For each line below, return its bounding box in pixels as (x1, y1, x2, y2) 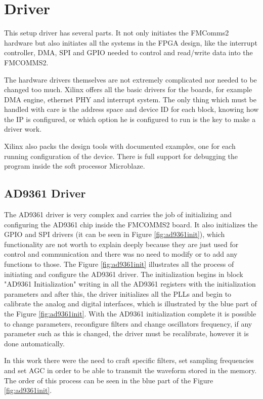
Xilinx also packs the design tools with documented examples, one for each (4, 141, 236, 151)
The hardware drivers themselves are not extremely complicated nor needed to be (4, 74, 257, 85)
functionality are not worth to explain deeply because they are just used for (4, 238, 239, 249)
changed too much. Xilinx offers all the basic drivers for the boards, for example (4, 84, 252, 95)
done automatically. (4, 338, 65, 348)
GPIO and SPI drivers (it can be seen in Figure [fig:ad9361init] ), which (4, 229, 225, 240)
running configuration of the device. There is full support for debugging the (4, 150, 238, 161)
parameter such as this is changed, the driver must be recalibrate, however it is (4, 328, 249, 339)
